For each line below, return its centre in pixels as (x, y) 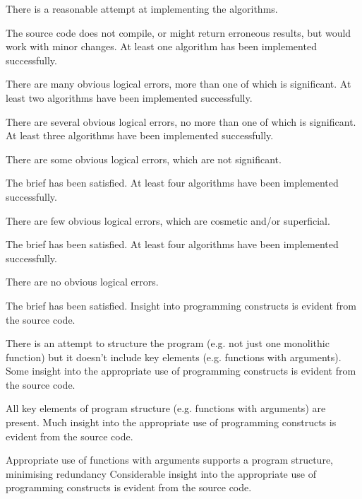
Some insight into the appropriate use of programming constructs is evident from (181, 371)
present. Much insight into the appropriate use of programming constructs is (171, 422)
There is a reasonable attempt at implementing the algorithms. (142, 8)
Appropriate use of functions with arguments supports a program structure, (169, 460)
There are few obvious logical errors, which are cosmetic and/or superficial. (168, 220)
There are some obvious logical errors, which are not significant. (144, 159)
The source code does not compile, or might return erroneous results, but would (179, 32)
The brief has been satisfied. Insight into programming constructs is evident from (181, 305)
